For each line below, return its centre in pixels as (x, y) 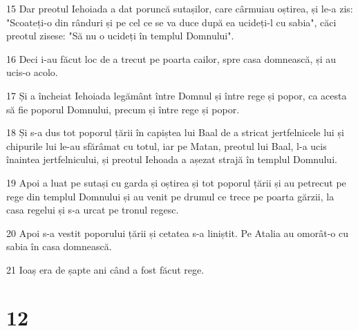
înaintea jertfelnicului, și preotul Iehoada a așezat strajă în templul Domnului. (172, 159)
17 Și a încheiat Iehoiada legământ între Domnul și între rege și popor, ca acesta (177, 95)
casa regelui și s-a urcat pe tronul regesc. (93, 210)
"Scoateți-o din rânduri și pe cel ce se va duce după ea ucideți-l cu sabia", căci (171, 22)
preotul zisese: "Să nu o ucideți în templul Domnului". (120, 36)
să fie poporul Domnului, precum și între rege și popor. (123, 109)
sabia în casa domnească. (59, 246)
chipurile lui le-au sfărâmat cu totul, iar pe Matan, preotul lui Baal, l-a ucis (167, 145)
